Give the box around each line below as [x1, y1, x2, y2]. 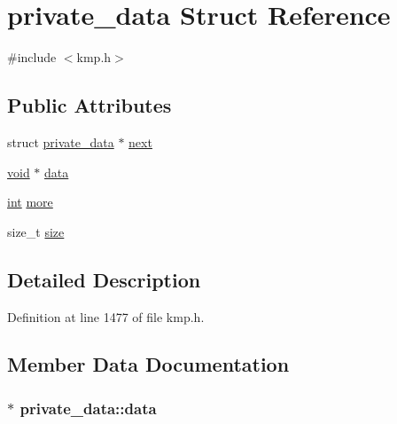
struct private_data [7, 132, 114, 151]
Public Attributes [7, 91, 172, 119]
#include [7, 48, 57, 67]
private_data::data [19, 397, 157, 419]
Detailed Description [7, 265, 201, 293]
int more [7, 192, 53, 211]
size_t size [7, 222, 65, 240]
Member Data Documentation [7, 350, 290, 378]
